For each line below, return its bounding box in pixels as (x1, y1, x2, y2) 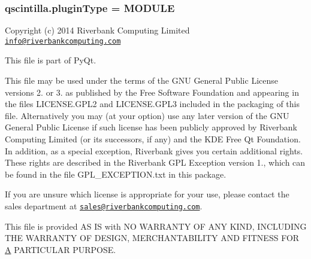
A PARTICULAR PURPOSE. (5, 243, 116, 255)
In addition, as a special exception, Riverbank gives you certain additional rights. (5, 144, 303, 157)
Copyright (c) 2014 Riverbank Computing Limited (5, 24, 190, 36)
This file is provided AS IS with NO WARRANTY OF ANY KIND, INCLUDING (5, 220, 307, 232)
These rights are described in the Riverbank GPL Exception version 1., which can (5, 156, 306, 169)
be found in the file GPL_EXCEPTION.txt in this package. (5, 167, 227, 180)
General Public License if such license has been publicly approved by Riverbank (5, 121, 298, 133)
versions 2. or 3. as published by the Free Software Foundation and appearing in (5, 86, 299, 98)
